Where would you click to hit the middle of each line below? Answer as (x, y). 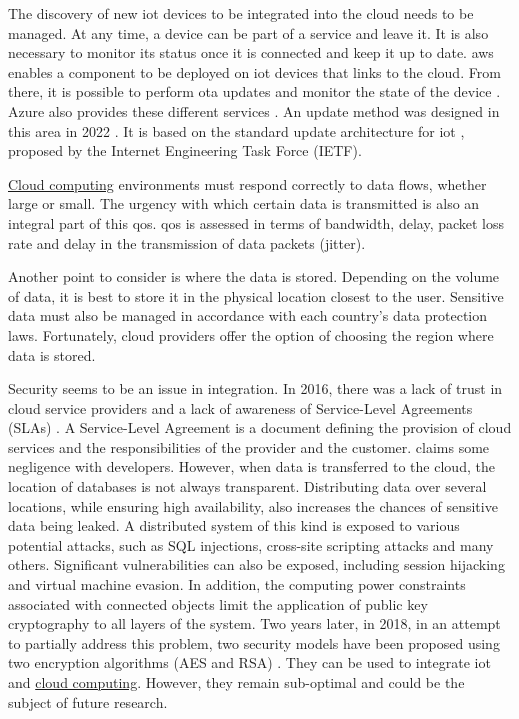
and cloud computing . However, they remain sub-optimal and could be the (236, 682)
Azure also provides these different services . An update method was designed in (254, 110)
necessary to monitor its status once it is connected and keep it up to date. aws (251, 52)
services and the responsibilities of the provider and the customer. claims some (249, 446)
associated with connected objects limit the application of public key (218, 603)
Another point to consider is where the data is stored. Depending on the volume (254, 276)
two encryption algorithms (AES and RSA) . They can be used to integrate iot (249, 662)
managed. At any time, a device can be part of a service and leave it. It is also (248, 32)
